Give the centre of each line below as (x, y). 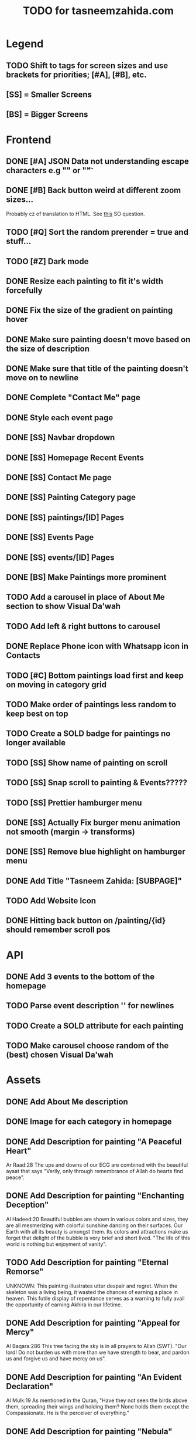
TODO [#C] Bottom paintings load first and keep (95, 675)
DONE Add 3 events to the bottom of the (80, 977)
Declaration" (30, 1386)
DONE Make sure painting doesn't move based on (98, 340)
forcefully (24, 290)
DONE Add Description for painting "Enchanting (95, 1196)
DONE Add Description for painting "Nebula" (89, 1431)
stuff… (19, 241)
